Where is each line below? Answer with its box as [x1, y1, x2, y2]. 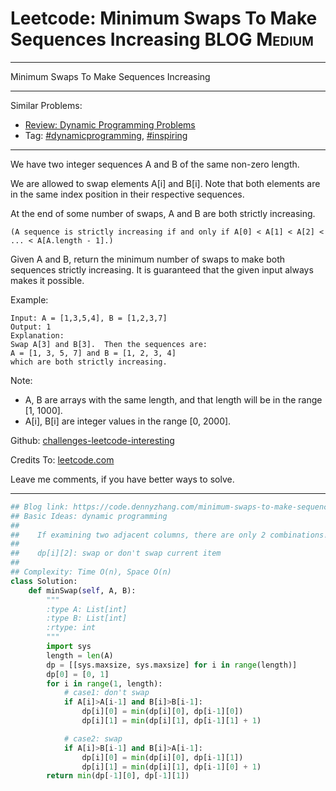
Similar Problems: [10, 99, 83, 111]
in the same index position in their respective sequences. [10, 188, 245, 200]
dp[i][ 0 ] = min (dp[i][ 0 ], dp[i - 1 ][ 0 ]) [81, 707, 244, 717]
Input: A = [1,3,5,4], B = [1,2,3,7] [10, 313, 168, 323]
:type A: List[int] [46, 604, 128, 614]
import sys [46, 642, 92, 652]
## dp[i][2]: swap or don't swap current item [10, 548, 222, 559]
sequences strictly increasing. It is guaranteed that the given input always [10, 263, 314, 276]
